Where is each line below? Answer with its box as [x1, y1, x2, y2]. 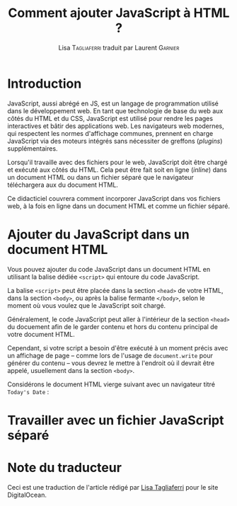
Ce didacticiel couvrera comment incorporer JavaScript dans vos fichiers [7, 194, 221, 202]
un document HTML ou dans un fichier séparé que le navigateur [7, 173, 195, 181]
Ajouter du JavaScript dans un [7, 226, 190, 242]
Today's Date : [7, 387, 50, 396]
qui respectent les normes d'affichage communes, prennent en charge [7, 129, 214, 137]
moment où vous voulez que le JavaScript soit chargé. [7, 301, 166, 309]
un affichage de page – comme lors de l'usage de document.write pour [7, 351, 214, 360]
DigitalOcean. [7, 490, 47, 499]
